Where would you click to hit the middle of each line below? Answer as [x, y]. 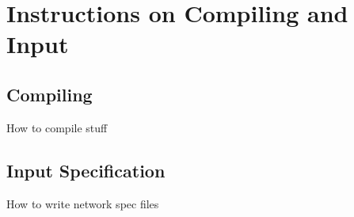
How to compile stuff [57, 127]
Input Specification [86, 170]
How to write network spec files [83, 203]
